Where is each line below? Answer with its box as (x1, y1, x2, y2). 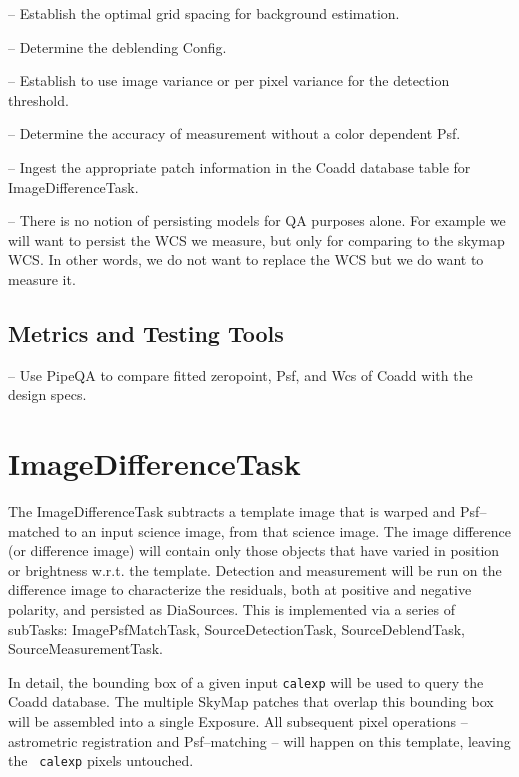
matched (8, 520, 60, 541)
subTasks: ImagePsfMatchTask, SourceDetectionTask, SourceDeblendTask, (8, 618, 465, 639)
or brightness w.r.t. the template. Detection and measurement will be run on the (8, 559, 502, 580)
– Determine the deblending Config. (8, 36, 227, 57)
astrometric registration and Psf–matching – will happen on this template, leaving (8, 730, 511, 751)
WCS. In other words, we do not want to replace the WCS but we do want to (8, 249, 484, 270)
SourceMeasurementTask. (8, 638, 164, 659)
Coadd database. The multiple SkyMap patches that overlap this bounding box (8, 691, 494, 712)
